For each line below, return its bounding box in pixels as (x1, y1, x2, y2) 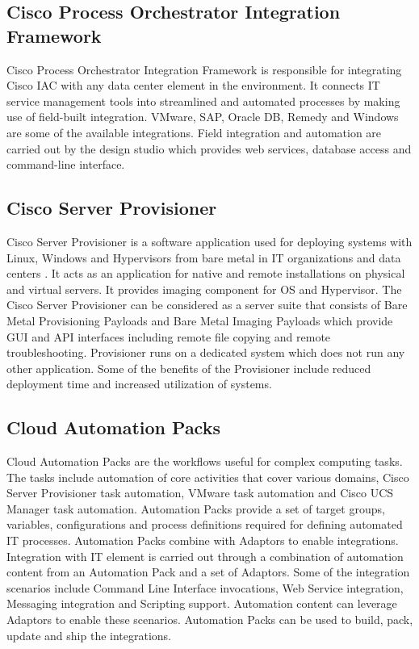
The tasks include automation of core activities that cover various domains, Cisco (6, 468, 409, 485)
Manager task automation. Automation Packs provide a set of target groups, (6, 500, 385, 517)
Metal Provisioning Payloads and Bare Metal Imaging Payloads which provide (6, 312, 393, 329)
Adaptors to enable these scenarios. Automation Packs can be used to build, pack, (6, 611, 413, 628)
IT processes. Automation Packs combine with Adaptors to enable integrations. (6, 532, 399, 549)
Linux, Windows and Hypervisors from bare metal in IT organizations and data (6, 249, 401, 266)
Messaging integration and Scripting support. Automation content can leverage (6, 595, 397, 612)
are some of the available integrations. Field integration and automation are (6, 124, 382, 140)
